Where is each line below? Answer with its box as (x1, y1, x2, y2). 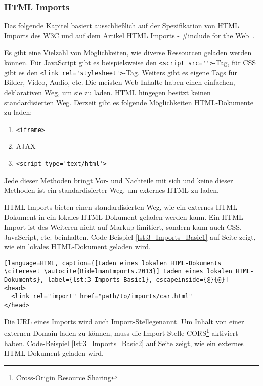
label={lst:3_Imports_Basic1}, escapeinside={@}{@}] (47, 276, 229, 284)
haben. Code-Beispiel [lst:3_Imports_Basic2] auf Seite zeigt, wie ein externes (4, 337, 244, 348)
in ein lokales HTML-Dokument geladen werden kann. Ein (38, 211, 220, 222)
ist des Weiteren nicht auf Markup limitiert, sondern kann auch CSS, (28, 221, 242, 232)
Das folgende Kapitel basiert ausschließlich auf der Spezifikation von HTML (4, 20, 239, 31)
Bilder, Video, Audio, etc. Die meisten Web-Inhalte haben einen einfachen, (4, 77, 235, 88)
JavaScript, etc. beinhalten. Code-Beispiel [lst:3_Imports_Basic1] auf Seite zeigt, (4, 231, 256, 242)
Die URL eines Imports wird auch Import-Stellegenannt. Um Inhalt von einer (4, 316, 244, 326)
